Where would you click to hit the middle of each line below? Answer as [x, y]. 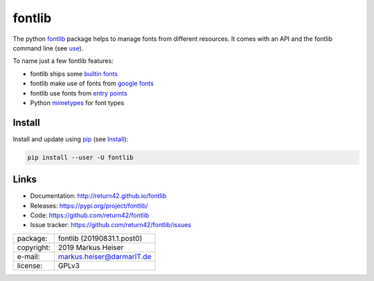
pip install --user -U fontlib [81, 157]
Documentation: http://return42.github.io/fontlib [98, 196]
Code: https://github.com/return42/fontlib [90, 215]
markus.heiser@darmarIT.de [105, 256]
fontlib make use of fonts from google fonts [92, 84]
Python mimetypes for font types [77, 102]
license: [30, 265]
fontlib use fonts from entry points [79, 93]
